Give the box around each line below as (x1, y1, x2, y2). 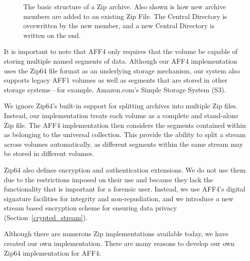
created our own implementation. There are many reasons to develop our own (4, 238, 235, 248)
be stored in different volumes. (4, 148, 94, 158)
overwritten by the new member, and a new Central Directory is (23, 20, 215, 31)
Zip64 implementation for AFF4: (4, 247, 101, 258)
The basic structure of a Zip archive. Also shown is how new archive (23, 1, 226, 11)
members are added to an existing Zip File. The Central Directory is (23, 11, 227, 21)
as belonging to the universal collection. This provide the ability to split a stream (4, 129, 246, 139)
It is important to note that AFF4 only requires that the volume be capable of (4, 46, 238, 56)
